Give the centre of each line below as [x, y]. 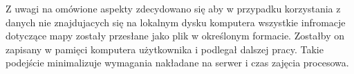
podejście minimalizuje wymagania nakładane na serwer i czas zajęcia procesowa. [177, 63]
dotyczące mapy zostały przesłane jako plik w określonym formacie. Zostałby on [175, 36]
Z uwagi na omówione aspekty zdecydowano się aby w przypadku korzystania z [173, 8]
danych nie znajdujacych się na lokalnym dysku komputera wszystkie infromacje [176, 22]
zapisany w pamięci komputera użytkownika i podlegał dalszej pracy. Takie [165, 49]
